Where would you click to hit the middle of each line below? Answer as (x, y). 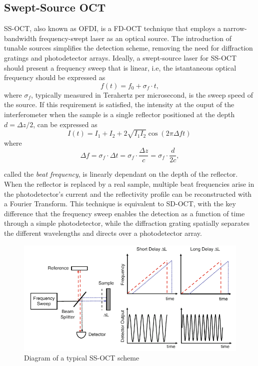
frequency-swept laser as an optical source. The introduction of (135, 38)
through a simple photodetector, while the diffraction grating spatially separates (127, 223)
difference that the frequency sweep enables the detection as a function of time (124, 213)
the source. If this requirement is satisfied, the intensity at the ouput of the (119, 104)
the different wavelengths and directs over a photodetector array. (103, 233)
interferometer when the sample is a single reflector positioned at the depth (119, 114)
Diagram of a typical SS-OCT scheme (82, 358)
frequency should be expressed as (55, 77)
